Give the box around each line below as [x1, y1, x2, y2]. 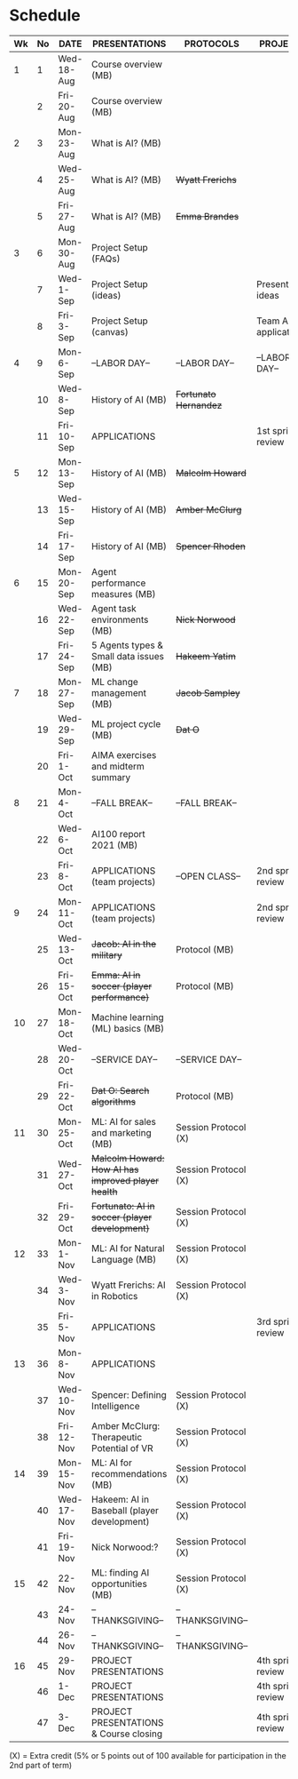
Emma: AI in [91, 969, 141, 981]
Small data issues [91, 650, 165, 662]
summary [91, 770, 131, 783]
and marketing [91, 1126, 153, 1138]
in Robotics [91, 1289, 138, 1302]
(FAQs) [91, 252, 122, 265]
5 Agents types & [91, 639, 164, 651]
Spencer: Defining [91, 1388, 167, 1400]
